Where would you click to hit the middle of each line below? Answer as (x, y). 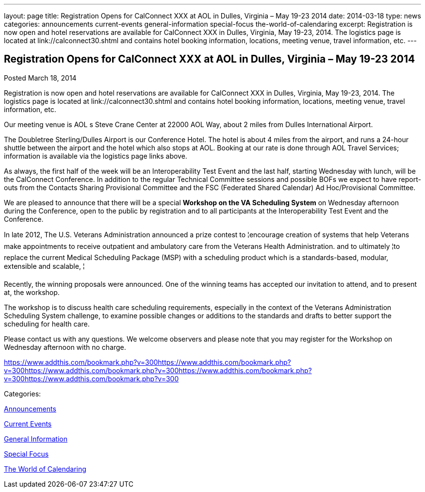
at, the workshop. (32, 292)
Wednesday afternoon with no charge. (65, 347)
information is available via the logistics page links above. (96, 156)
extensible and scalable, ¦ (44, 266)
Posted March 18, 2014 (40, 78)
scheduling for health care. (47, 324)
